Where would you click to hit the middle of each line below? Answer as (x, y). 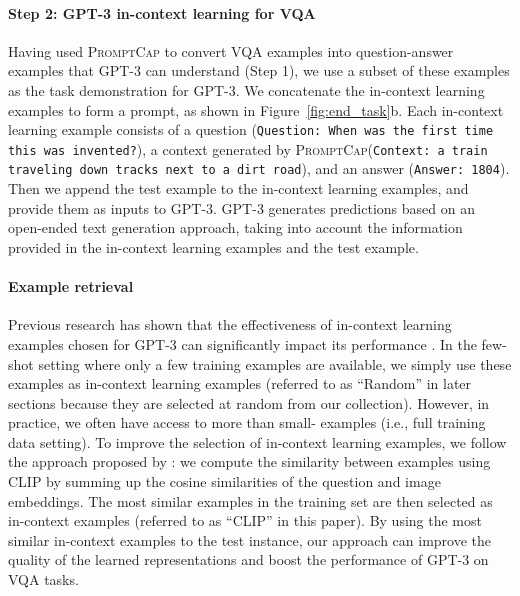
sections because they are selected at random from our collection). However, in (249, 402)
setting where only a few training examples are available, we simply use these (275, 363)
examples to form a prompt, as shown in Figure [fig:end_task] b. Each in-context (256, 109)
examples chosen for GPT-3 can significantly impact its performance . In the (242, 343)
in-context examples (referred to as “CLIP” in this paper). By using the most (245, 520)
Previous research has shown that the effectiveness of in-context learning (230, 324)
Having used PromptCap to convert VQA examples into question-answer (231, 50)
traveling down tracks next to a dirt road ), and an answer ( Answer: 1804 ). (259, 168)
